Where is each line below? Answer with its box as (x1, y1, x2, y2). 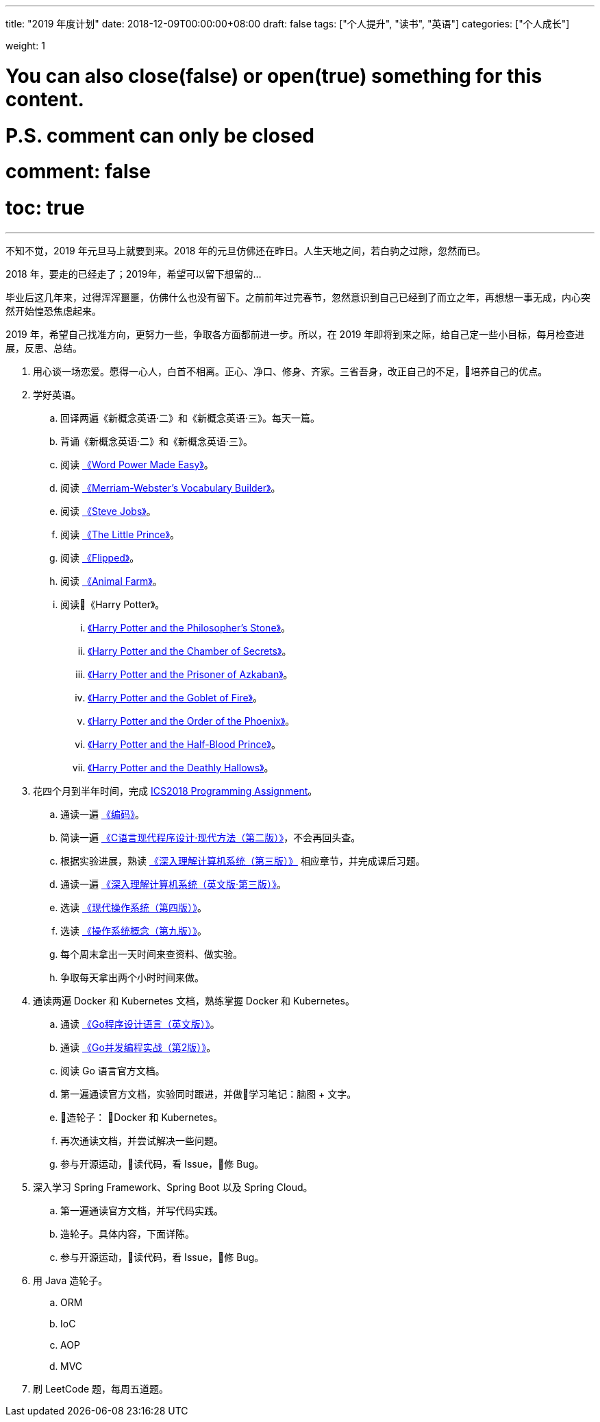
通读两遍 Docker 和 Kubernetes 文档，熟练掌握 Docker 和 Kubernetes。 (33, 994, 355, 1007)
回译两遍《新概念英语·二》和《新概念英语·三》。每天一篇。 (60, 411, 321, 424)
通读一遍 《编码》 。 (60, 808, 145, 820)
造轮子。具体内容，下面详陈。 (60, 1227, 195, 1240)
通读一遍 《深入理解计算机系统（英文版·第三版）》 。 (60, 878, 286, 890)
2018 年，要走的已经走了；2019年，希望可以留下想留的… (5, 267, 262, 280)
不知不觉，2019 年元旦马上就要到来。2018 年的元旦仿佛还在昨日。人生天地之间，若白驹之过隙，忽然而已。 (5, 244, 486, 256)
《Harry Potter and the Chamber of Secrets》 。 (88, 644, 292, 657)
